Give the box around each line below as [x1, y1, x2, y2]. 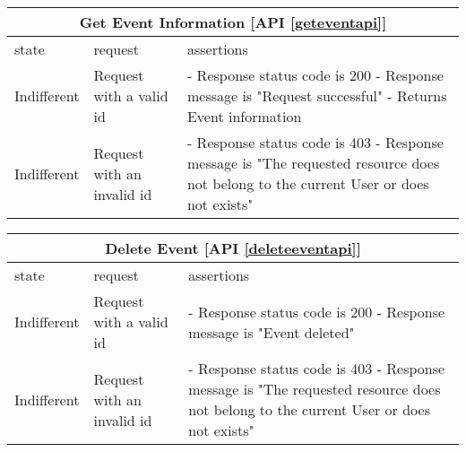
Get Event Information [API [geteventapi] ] [79, 12, 387, 32]
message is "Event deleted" [188, 321, 355, 343]
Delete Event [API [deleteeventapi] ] [105, 238, 361, 258]
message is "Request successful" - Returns [186, 85, 447, 106]
